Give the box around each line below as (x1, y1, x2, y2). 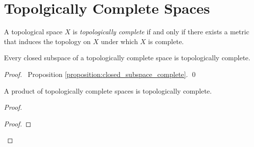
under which (101, 36, 138, 46)
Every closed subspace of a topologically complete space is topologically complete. (4, 52, 251, 63)
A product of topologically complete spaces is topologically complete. (4, 85, 212, 96)
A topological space (4, 26, 63, 37)
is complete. (148, 36, 184, 46)
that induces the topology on (4, 36, 91, 46)
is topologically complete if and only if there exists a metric (72, 26, 250, 37)
